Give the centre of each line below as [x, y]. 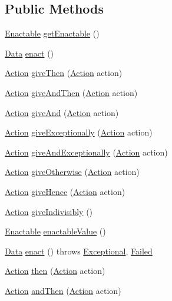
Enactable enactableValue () [55, 231]
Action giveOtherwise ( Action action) [72, 172]
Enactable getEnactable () [52, 33]
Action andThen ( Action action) [63, 290]
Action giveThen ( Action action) [64, 73]
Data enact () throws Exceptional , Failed [79, 251]
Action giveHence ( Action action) [65, 191]
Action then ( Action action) [55, 271]
